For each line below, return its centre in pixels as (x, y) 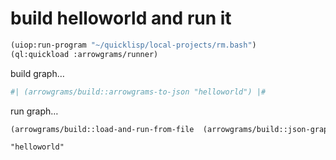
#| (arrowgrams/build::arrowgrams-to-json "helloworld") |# (138, 92)
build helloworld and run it (121, 18)
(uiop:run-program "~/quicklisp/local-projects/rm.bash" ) (133, 45)
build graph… (37, 73)
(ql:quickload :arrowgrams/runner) (84, 54)
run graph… (34, 111)
